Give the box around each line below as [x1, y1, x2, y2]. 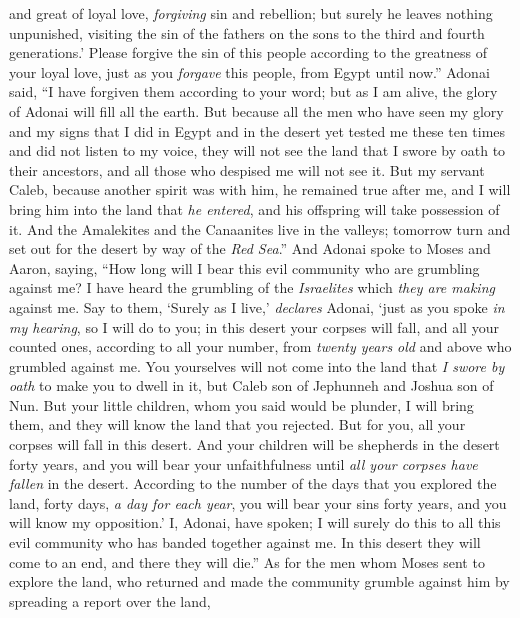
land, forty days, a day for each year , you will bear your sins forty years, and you [9, 492, 507, 513]
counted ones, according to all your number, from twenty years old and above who [9, 336, 512, 357]
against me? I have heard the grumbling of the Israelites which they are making [9, 277, 495, 298]
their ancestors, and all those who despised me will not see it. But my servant [9, 159, 485, 180]
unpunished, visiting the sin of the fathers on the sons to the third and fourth [9, 22, 485, 43]
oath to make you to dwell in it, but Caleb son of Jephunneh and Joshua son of [9, 375, 494, 396]
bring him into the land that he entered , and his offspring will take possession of [9, 198, 500, 219]
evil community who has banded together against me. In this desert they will [9, 532, 481, 553]
